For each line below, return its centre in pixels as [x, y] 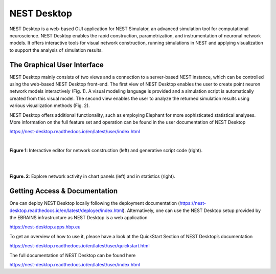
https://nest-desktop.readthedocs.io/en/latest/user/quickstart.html [80, 246]
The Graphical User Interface [57, 65]
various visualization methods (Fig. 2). [50, 106]
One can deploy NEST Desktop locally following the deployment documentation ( [95, 203]
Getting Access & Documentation [63, 191]
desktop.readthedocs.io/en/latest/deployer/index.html [66, 210]
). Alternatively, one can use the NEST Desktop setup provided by [192, 210]
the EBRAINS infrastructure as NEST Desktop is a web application [78, 217]
